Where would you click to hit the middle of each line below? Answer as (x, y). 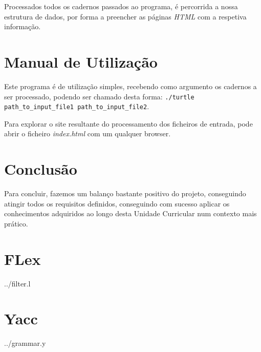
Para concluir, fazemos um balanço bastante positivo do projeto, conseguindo (125, 193)
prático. (16, 223)
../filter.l (17, 283)
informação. (23, 26)
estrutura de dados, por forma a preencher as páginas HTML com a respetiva (125, 16)
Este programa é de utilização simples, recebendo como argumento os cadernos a (130, 86)
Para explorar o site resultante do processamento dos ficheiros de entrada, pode (128, 123)
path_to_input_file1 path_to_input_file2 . (77, 106)
